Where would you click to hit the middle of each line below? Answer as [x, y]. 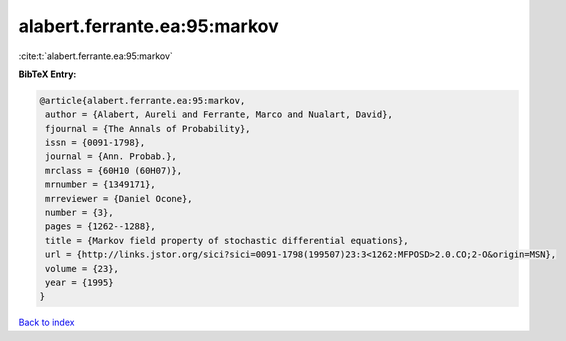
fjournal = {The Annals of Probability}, [148, 128]
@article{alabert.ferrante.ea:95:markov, [142, 100]
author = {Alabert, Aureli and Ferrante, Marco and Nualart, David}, [219, 114]
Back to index [46, 322]
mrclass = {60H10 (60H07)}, [114, 170]
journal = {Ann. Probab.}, [111, 156]
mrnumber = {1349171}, [101, 184]
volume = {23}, [82, 268]
